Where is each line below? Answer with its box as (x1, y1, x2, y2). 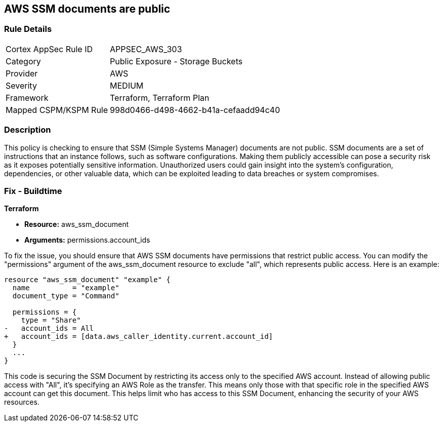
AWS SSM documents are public (4, 3, 171, 15)
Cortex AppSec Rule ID (6, 44, 93, 54)
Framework (6, 92, 49, 103)
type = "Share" (21, 316, 81, 325)
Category (6, 56, 41, 66)
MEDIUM (110, 80, 144, 91)
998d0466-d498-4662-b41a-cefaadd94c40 (110, 104, 280, 115)
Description (4, 125, 51, 135)
